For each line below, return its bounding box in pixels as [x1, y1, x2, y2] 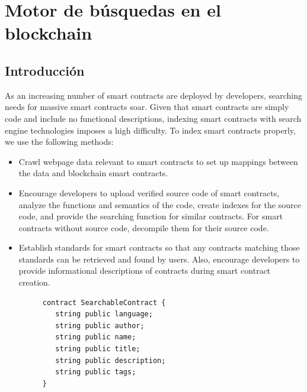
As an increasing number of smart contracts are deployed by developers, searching [5, 89, 302, 101]
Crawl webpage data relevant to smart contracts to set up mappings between [18, 155, 298, 167]
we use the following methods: [5, 135, 114, 148]
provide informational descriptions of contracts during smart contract [18, 264, 271, 277]
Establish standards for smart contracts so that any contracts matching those [18, 241, 300, 254]
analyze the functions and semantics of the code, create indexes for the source [18, 198, 301, 210]
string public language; [55, 310, 153, 319]
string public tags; [55, 368, 136, 377]
